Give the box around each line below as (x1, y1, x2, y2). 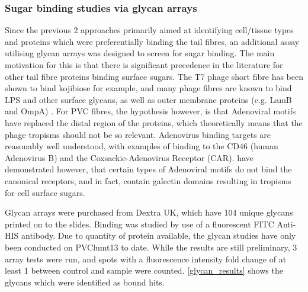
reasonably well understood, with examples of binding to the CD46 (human (5, 140, 278, 152)
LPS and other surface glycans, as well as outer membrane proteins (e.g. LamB (5, 93, 292, 105)
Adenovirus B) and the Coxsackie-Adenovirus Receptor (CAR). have (5, 151, 254, 163)
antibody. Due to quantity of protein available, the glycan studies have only (21, 229, 296, 242)
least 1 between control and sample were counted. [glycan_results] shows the (5, 264, 283, 277)
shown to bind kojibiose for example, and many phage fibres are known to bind (5, 82, 292, 94)
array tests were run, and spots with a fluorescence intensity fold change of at (5, 252, 287, 265)
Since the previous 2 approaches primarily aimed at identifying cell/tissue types (5, 24, 294, 36)
